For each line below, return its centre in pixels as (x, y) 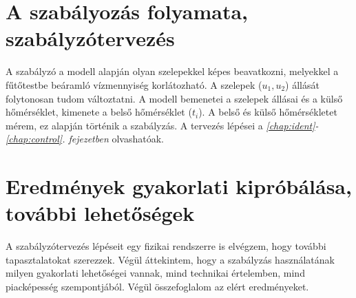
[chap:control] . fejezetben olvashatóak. (85, 139)
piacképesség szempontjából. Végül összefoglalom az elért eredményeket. (157, 286)
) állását (302, 84)
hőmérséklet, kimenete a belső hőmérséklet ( (99, 112)
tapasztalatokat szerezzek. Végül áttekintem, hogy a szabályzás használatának (170, 259)
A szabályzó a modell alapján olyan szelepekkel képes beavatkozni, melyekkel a (172, 71)
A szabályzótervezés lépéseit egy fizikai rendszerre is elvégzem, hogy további (166, 246)
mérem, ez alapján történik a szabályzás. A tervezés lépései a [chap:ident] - (162, 125)
